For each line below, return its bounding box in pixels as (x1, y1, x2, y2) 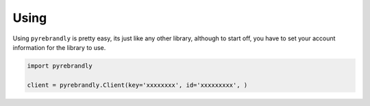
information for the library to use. (12, 43, 106, 51)
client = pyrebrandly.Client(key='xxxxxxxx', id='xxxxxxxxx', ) (27, 81, 248, 89)
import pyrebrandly (27, 62, 92, 70)
